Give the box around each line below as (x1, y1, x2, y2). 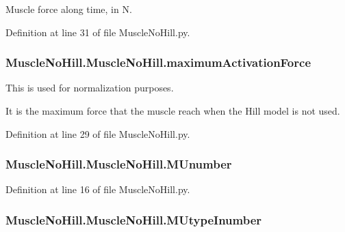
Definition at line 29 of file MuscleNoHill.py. (5, 126, 190, 141)
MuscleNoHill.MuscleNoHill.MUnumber (5, 156, 232, 173)
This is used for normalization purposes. (5, 81, 174, 95)
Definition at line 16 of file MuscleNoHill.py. (5, 182, 190, 197)
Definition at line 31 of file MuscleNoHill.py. (5, 25, 190, 39)
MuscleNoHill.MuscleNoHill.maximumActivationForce (5, 54, 311, 71)
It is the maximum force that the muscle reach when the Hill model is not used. (5, 104, 340, 117)
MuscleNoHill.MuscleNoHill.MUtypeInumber (5, 211, 262, 228)
